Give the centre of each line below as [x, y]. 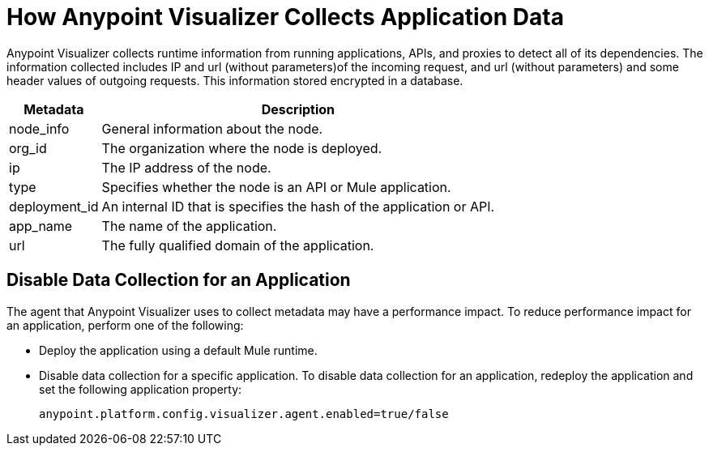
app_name [41, 226]
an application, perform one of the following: [125, 325]
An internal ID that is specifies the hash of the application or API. [298, 206]
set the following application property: [141, 389]
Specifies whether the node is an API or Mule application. [276, 187]
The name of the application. [189, 226]
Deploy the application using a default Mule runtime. [178, 350]
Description [298, 109]
